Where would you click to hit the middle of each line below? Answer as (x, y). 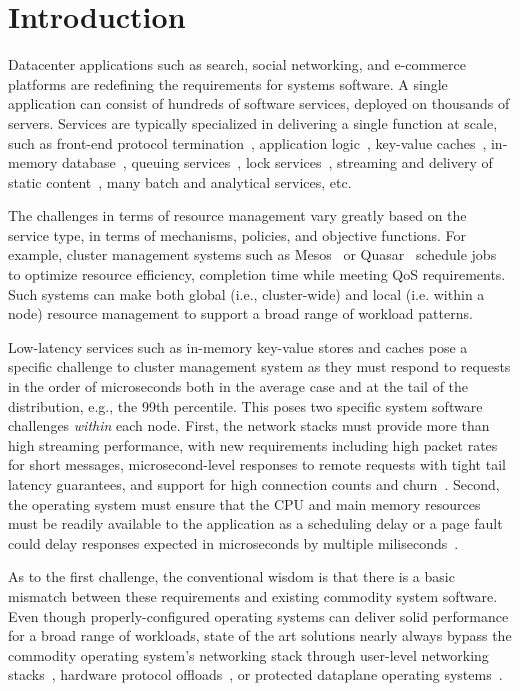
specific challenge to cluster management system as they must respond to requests (259, 366)
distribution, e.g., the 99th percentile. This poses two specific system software (245, 405)
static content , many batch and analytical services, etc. (180, 181)
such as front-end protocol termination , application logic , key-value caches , (247, 142)
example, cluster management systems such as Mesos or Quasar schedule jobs (252, 254)
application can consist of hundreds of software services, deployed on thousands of (259, 103)
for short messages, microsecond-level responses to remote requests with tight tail (257, 464)
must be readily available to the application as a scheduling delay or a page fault (255, 523)
